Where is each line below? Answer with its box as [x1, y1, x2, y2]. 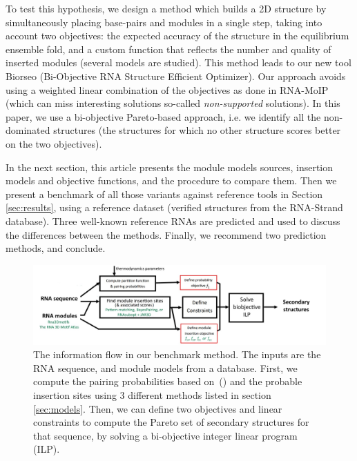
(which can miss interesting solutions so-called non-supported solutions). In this [6, 96, 340, 110]
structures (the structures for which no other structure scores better [53, 123, 341, 137]
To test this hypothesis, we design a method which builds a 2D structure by [6, 1, 327, 15]
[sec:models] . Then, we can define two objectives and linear [33, 401, 282, 415]
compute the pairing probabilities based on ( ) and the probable [33, 374, 302, 389]
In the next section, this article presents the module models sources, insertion [6, 159, 334, 174]
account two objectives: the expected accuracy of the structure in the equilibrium [6, 28, 349, 43]
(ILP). [33, 442, 60, 456]
